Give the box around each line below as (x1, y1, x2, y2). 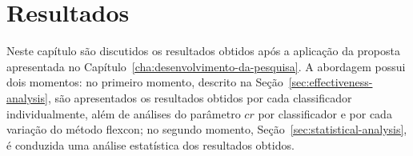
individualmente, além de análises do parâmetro (6, 105, 241, 122)
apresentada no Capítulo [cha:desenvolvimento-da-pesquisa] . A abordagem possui (6, 58, 406, 74)
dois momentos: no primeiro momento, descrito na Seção (6, 74, 283, 90)
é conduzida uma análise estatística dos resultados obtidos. (6, 136, 295, 153)
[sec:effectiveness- (288, 74, 373, 90)
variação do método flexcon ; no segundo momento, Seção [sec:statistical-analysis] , (6, 121, 407, 138)
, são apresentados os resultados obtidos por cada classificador (47, 89, 352, 106)
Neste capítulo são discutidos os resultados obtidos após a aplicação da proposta (6, 42, 400, 59)
